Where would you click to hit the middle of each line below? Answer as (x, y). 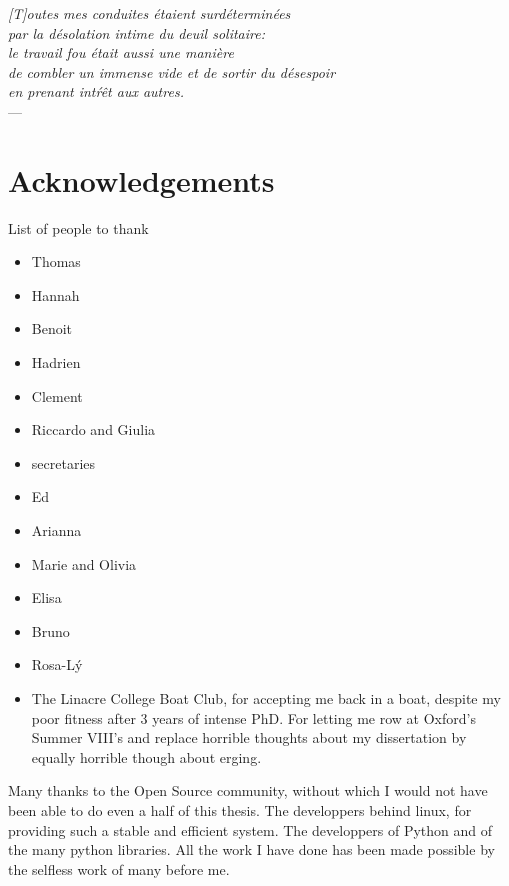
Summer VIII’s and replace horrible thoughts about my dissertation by (249, 737)
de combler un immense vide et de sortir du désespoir (172, 71)
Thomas (56, 261)
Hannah (55, 294)
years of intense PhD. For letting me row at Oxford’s (314, 717)
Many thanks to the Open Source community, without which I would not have (248, 790)
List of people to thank (78, 227)
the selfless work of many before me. (119, 868)
